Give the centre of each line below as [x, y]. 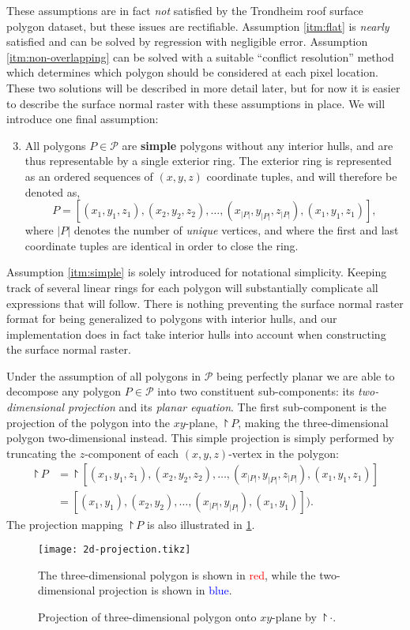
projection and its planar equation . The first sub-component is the [228, 407]
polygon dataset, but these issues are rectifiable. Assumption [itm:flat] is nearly [198, 26]
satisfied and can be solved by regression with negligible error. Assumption [187, 41]
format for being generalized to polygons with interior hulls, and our [172, 319]
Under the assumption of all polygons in [104, 375]
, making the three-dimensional [313, 422]
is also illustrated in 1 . [201, 524]
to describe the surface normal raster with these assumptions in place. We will [196, 103]
